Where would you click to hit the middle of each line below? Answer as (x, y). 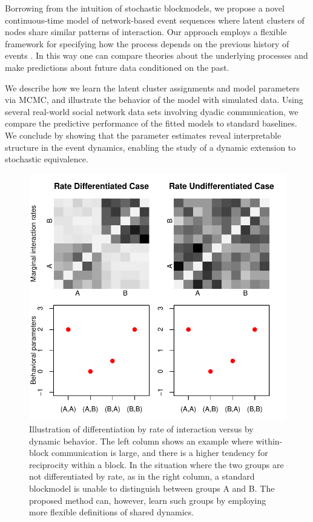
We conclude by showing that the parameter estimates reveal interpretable (143, 135)
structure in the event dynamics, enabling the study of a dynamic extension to (150, 147)
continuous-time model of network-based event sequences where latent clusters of (155, 20)
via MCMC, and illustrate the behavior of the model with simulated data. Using (154, 100)
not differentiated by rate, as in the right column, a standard (142, 476)
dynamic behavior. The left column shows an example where (141, 441)
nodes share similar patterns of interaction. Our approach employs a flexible (146, 32)
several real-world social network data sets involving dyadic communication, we (152, 111)
